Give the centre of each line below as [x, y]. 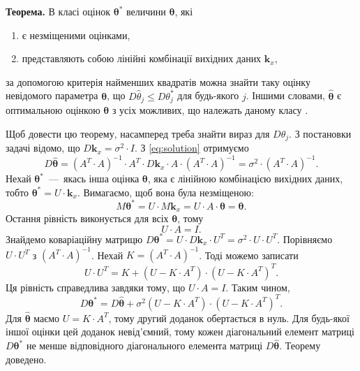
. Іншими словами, [285, 95]
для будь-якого [208, 95]
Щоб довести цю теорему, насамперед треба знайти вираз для [138, 133]
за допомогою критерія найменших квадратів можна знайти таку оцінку [158, 81]
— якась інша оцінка [94, 179]
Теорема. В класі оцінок [58, 11]
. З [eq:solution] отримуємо [192, 148]
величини [146, 11]
